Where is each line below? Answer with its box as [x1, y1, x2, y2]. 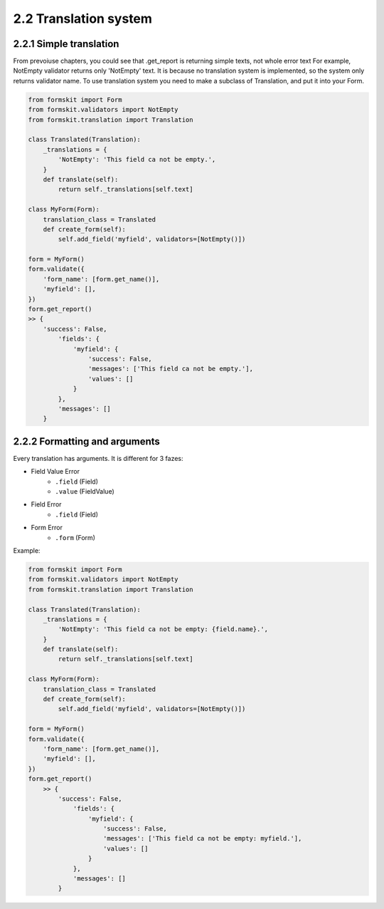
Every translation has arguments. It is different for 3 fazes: [13, 454, 184, 462]
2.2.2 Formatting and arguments [13, 435, 160, 447]
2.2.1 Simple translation [13, 38, 119, 50]
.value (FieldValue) [55, 487, 114, 495]
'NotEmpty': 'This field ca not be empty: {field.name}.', [58, 625, 269, 633]
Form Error [31, 524, 63, 532]
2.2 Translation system [13, 11, 153, 26]
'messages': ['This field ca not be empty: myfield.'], [103, 834, 302, 843]
